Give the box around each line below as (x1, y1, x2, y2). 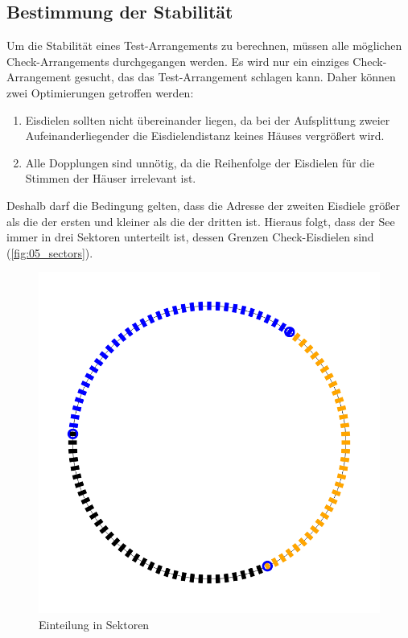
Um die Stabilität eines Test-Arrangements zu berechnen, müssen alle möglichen (6, 37, 402, 54)
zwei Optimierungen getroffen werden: (6, 84, 194, 101)
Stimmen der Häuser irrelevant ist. (25, 170, 196, 187)
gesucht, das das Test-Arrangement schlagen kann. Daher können (74, 68, 396, 85)
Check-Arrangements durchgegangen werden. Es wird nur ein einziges (6, 52, 349, 69)
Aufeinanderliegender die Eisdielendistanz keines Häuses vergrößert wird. (25, 127, 385, 144)
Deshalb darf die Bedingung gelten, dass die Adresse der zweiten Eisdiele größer (6, 196, 400, 213)
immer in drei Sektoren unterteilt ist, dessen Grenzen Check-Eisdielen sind (6, 228, 374, 245)
